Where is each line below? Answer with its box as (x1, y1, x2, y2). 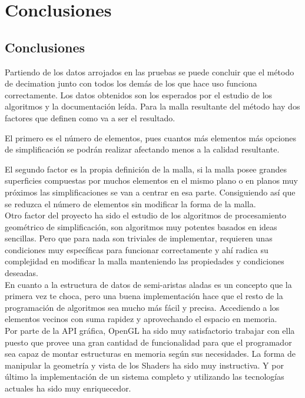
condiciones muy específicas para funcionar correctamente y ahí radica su (5, 243, 268, 256)
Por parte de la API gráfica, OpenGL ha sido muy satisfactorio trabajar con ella (5, 324, 295, 337)
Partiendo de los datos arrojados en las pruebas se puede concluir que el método (5, 65, 294, 78)
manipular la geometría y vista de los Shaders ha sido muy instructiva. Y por (5, 359, 284, 371)
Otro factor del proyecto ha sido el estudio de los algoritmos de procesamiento (5, 209, 287, 221)
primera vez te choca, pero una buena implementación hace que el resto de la (5, 290, 283, 302)
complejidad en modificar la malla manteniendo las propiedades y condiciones (5, 255, 284, 267)
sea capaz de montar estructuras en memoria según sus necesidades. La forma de (5, 347, 296, 360)
